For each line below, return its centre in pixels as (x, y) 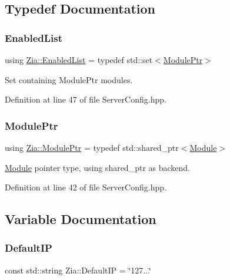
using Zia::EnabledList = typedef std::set (79, 60)
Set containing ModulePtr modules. (69, 79)
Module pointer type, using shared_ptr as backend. (97, 167)
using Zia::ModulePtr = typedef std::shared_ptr (92, 147)
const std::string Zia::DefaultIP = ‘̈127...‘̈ (78, 270)
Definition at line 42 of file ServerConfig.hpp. (86, 187)
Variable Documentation (81, 219)
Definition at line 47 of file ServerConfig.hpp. (86, 99)
